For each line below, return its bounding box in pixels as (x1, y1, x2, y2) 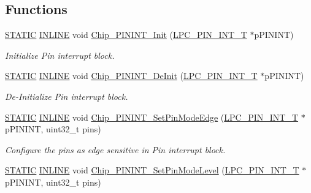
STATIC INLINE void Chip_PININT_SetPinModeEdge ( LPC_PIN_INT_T (5, 110, 299, 123)
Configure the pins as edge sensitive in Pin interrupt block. (5, 143, 226, 156)
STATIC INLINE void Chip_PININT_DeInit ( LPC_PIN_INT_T (5, 69, 258, 82)
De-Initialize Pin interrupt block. (5, 89, 128, 102)
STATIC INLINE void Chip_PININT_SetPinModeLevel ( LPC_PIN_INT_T (5, 164, 299, 176)
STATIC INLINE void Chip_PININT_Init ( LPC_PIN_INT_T (5, 28, 247, 41)
